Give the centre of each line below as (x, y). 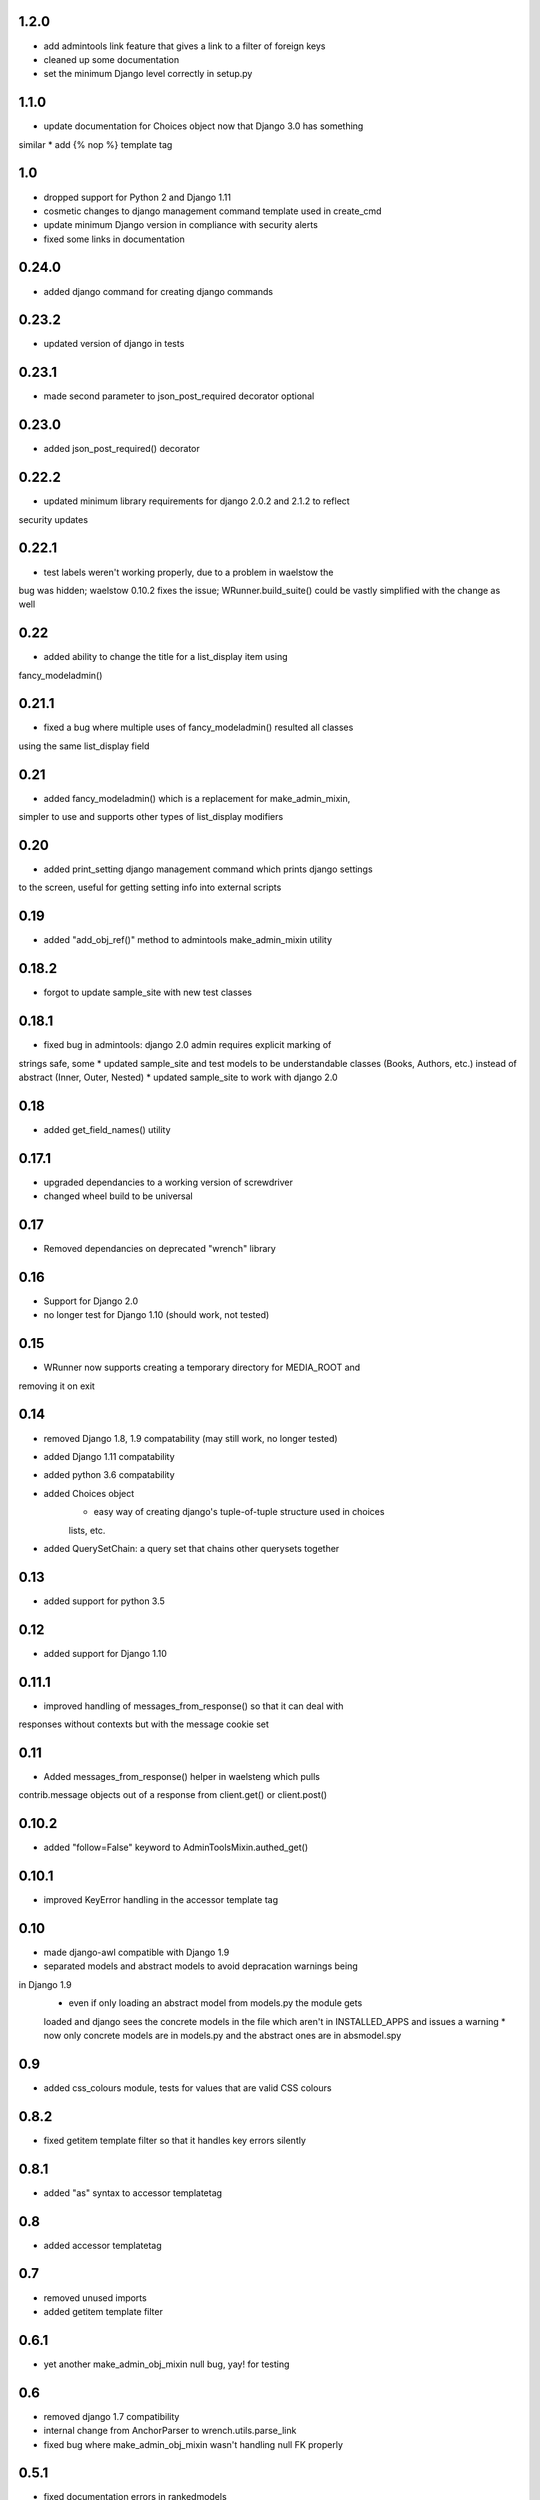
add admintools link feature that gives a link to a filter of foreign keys (184, 46)
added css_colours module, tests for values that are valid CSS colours (187, 2087)
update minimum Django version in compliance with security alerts (181, 225)
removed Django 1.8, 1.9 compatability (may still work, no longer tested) (191, 1438)
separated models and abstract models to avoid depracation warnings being (201, 1966)
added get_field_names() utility (107, 1129)
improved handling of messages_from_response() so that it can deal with (193, 1706)
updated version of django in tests (114, 344)
